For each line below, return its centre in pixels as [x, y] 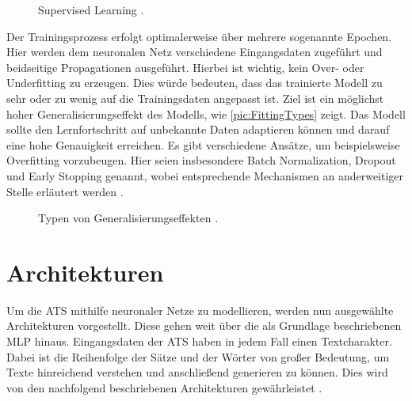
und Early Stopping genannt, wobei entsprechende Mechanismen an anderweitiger [205, 175]
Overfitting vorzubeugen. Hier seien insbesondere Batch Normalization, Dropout [201, 160]
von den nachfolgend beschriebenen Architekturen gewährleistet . [164, 387]
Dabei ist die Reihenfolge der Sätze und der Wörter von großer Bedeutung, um [198, 356]
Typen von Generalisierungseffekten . [128, 218]
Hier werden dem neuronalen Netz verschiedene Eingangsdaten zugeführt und [195, 52]
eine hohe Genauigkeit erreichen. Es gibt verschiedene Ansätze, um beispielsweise [203, 144]
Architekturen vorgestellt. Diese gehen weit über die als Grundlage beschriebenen [204, 325]
